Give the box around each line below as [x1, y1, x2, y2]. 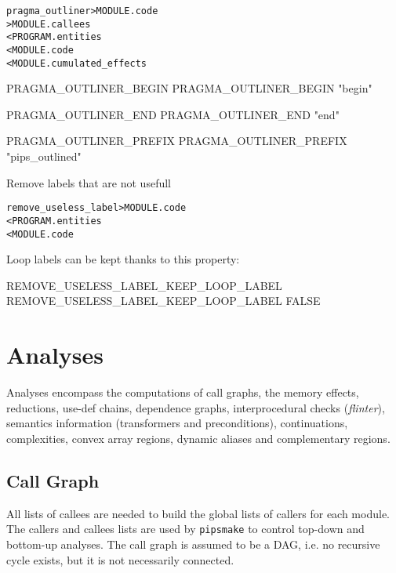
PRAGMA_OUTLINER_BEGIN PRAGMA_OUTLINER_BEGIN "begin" [6, 80, 372, 96]
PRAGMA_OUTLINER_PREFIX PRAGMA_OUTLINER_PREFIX [6, 132, 347, 149]
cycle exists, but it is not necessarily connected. [6, 551, 234, 568]
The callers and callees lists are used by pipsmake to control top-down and [6, 520, 365, 537]
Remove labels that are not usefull [6, 174, 171, 190]
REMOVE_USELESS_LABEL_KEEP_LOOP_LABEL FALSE [6, 292, 321, 309]
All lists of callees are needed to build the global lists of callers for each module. [6, 505, 390, 521]
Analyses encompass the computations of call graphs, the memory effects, [6, 384, 359, 401]
